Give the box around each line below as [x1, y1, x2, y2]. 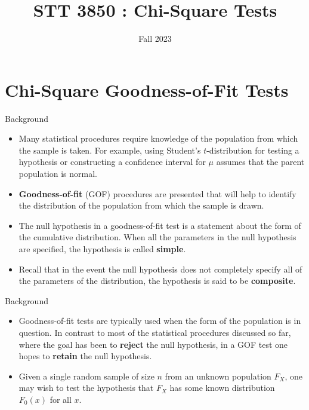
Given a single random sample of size [18, 369, 154, 382]
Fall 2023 [138, 32, 172, 45]
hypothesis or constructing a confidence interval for [18, 155, 206, 168]
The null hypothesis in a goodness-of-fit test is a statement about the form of [18, 219, 301, 231]
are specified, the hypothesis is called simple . [18, 243, 186, 255]
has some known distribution [169, 381, 275, 394]
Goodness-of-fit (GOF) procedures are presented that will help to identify [18, 187, 296, 200]
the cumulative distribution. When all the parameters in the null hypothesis [18, 231, 296, 243]
